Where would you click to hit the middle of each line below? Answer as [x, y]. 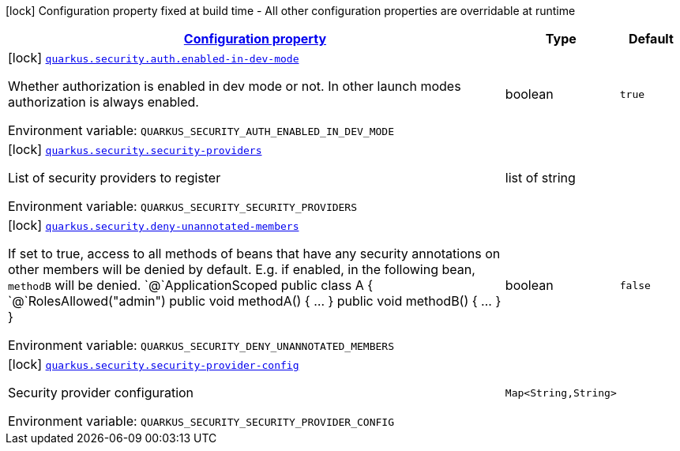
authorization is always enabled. [103, 102]
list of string [540, 178]
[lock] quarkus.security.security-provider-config [154, 364]
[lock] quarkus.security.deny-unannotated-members [154, 225]
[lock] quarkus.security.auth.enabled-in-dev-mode [154, 58]
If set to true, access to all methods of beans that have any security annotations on [254, 254]
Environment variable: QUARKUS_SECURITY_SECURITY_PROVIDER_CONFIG [201, 421]
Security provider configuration [101, 393]
